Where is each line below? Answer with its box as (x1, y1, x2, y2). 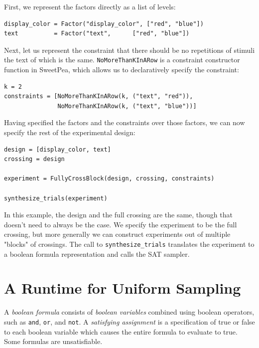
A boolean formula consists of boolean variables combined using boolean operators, (4, 307, 255, 317)
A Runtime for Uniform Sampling (4, 278, 241, 298)
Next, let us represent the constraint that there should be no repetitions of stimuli (4, 44, 255, 55)
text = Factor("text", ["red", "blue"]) (4, 30, 190, 37)
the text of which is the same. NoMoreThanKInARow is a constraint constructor (4, 54, 240, 65)
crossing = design (4, 156, 65, 163)
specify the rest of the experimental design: (4, 127, 135, 137)
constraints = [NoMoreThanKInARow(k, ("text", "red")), (4, 93, 193, 100)
